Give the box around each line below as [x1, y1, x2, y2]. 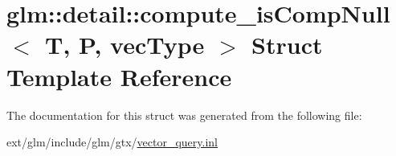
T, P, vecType [45, 28, 205, 61]
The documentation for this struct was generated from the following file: [6, 106, 362, 123]
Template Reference [6, 60, 232, 92]
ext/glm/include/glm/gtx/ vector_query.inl [6, 133, 218, 150]
